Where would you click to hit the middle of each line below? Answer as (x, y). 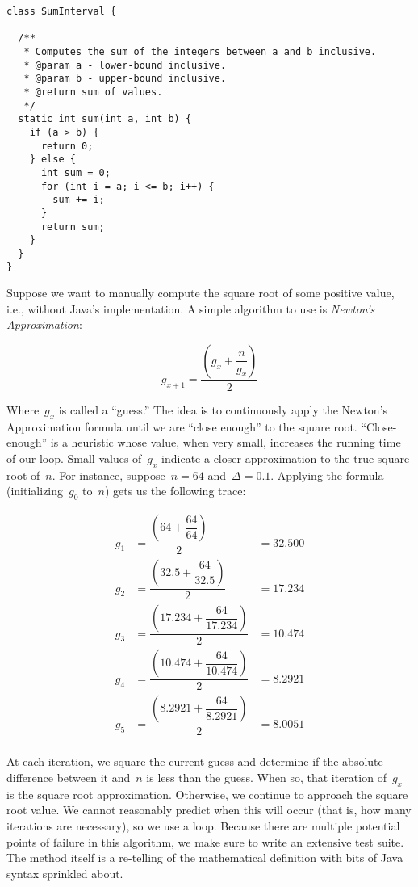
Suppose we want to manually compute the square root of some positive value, (201, 293)
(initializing (35, 491)
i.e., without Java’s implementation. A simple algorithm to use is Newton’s (191, 308)
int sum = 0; (75, 172)
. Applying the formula (327, 475)
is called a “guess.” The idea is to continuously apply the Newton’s (223, 409)
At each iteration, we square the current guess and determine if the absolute (195, 761)
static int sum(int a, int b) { (105, 119)
